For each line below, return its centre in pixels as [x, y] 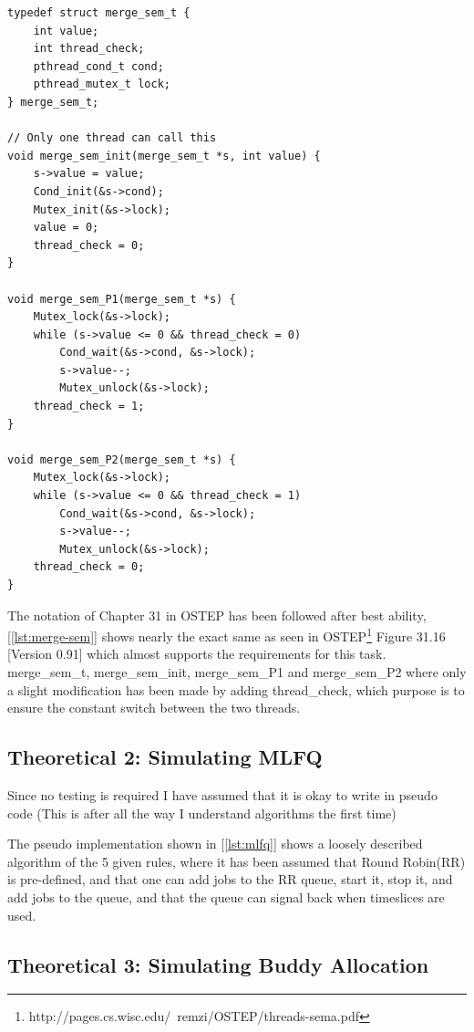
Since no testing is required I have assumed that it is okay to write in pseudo [222, 795]
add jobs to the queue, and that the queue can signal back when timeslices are [226, 896]
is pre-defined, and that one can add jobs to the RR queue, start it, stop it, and [230, 879]
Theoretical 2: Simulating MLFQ [165, 757]
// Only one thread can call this [112, 138]
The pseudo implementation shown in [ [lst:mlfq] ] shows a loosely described [215, 844]
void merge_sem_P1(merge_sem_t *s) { [122, 299]
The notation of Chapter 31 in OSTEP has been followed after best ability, [217, 615]
